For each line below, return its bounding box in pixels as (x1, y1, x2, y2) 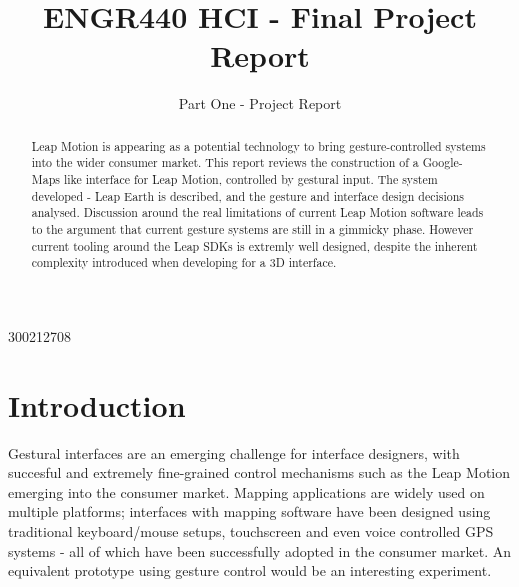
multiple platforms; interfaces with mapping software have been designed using (8, 501, 491, 522)
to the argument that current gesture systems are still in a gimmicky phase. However (31, 220, 474, 237)
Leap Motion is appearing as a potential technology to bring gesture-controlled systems (31, 137, 486, 154)
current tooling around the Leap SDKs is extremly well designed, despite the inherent (31, 237, 478, 254)
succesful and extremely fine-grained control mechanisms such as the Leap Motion (8, 462, 511, 483)
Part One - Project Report (178, 93, 342, 114)
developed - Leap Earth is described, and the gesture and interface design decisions (31, 187, 465, 204)
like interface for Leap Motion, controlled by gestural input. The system (63, 171, 438, 188)
